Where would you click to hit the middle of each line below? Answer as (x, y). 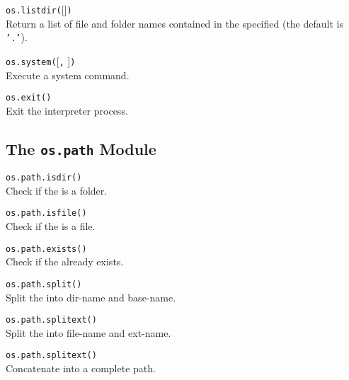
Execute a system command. (68, 75)
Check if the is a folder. (57, 190)
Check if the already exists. (65, 261)
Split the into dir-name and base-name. (91, 297)
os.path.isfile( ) (46, 213)
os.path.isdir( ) (44, 178)
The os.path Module (81, 148)
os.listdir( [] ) (39, 9)
